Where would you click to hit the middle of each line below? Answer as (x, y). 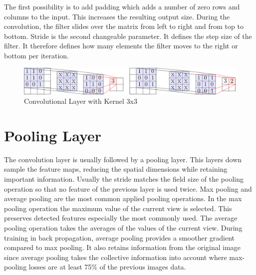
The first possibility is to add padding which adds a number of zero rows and (122, 6)
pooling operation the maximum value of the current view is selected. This (118, 208)
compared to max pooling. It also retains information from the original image (123, 247)
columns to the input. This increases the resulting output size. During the (117, 16)
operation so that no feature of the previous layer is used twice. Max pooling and (128, 188)
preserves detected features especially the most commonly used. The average (121, 218)
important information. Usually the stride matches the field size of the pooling (124, 179)
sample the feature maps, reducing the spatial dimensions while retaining (116, 169)
